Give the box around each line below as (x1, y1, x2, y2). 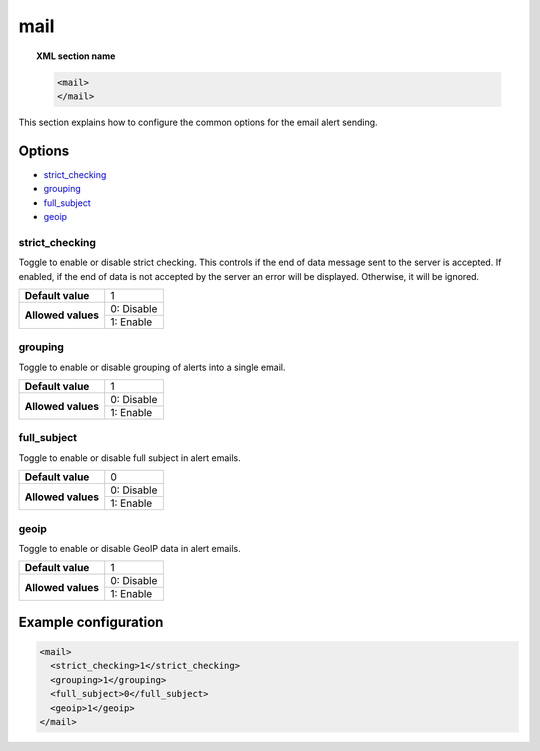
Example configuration (18, 613, 164, 630)
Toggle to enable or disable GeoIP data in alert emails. (18, 542, 242, 554)
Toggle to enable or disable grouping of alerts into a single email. (18, 361, 286, 373)
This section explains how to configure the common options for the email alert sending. (18, 116, 379, 128)
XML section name (36, 50, 116, 62)
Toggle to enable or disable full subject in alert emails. (18, 451, 242, 464)
